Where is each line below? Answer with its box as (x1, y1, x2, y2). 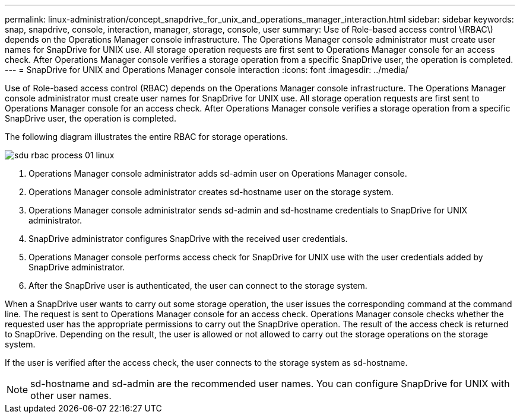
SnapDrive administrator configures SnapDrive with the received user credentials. (28, 234, 348, 244)
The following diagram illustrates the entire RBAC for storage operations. (5, 132, 288, 142)
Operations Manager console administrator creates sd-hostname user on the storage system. (28, 187, 394, 197)
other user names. (30, 390, 112, 401)
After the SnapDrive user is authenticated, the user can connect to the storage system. (28, 280, 367, 291)
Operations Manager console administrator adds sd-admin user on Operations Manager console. (28, 168, 407, 178)
